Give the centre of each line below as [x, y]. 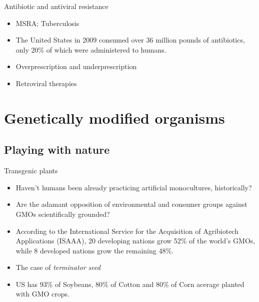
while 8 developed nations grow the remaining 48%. [94, 250]
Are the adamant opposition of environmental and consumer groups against [131, 204]
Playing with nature [57, 149]
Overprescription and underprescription [76, 66]
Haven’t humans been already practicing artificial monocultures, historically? [134, 187]
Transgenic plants [31, 171]
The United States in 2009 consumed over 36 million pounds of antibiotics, [130, 40]
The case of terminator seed [58, 267]
